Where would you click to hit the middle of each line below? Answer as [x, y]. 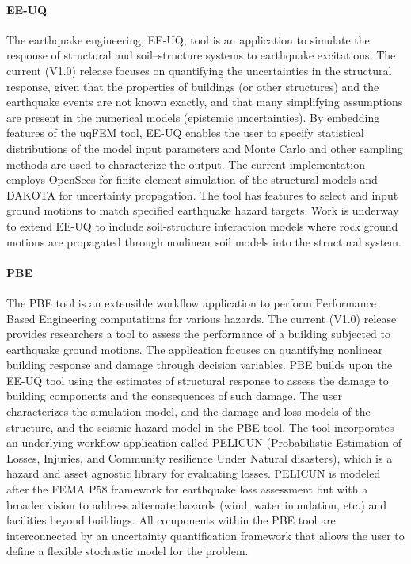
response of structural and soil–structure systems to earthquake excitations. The [201, 55]
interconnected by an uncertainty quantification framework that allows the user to [205, 535]
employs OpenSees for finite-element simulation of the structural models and [192, 179]
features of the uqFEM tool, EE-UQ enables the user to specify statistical [185, 133]
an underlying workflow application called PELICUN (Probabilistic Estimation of [204, 442]
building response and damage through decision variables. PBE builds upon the [200, 365]
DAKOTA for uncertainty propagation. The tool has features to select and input [202, 194]
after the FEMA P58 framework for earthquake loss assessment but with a [187, 489]
